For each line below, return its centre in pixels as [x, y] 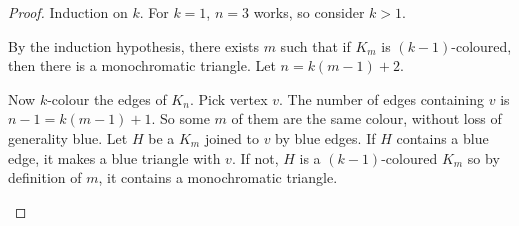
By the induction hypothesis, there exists [133, 45]
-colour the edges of [107, 98]
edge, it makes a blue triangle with [114, 157]
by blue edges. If [325, 137]
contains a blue [442, 137]
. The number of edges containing [381, 98]
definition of [45, 177]
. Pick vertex [228, 98]
